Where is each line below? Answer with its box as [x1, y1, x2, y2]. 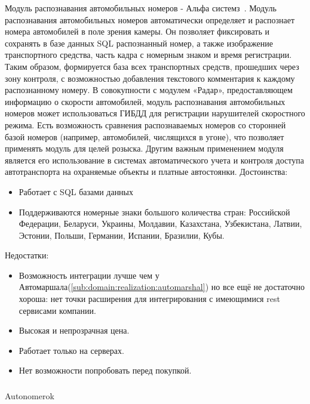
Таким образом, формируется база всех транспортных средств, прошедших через [5, 60, 299, 72]
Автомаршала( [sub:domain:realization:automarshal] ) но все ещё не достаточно [19, 280, 305, 293]
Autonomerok [5, 389, 54, 402]
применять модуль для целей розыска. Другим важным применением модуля [5, 142, 284, 155]
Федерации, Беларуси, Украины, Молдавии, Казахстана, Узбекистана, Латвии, [19, 217, 302, 230]
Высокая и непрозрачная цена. [19, 324, 130, 337]
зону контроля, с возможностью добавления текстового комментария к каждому [5, 72, 295, 84]
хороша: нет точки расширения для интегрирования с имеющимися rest [19, 292, 280, 305]
